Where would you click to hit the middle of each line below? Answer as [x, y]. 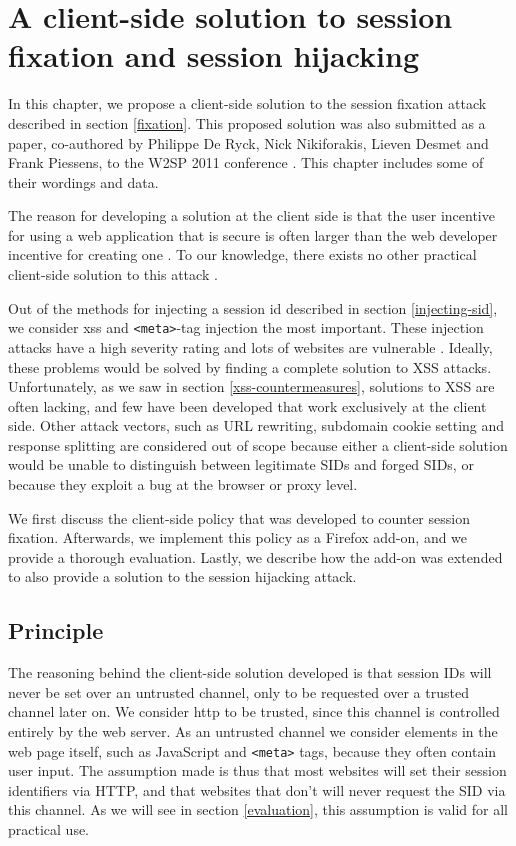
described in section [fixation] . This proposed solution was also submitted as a [247, 122]
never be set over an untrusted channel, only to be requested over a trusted [238, 691]
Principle [56, 630]
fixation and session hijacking [214, 55]
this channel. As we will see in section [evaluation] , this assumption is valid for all [258, 809]
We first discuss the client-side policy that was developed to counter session [239, 517]
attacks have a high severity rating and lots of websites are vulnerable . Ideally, [250, 346]
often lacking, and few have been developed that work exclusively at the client [247, 405]
